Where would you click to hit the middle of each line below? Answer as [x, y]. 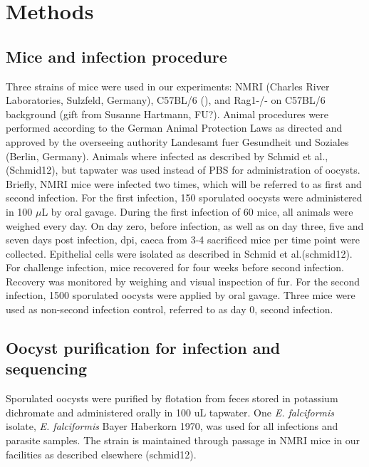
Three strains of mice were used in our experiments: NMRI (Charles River [168, 86]
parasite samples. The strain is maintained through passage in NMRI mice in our [183, 440]
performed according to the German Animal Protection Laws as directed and [174, 128]
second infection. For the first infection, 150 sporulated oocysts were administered [184, 198]
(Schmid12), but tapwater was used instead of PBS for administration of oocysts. [183, 170]
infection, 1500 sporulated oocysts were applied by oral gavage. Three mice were [181, 295]
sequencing [47, 368]
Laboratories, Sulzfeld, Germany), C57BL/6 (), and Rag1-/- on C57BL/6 [166, 100]
